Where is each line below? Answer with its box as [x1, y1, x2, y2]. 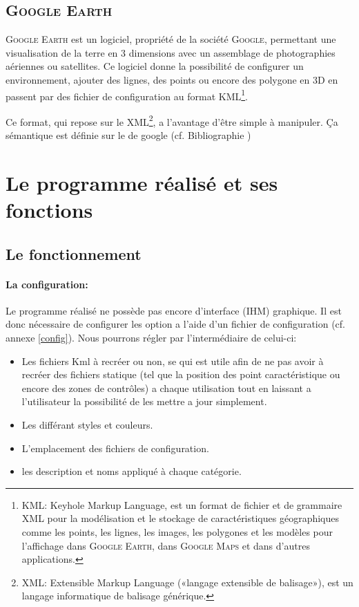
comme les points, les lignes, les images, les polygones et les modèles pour [21, 524, 333, 539]
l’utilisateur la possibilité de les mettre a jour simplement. [21, 394, 267, 409]
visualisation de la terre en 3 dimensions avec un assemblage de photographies [6, 45, 336, 59]
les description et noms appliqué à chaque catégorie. [21, 464, 242, 478]
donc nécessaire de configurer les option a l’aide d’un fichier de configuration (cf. [6, 317, 345, 331]
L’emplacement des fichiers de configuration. [21, 440, 209, 455]
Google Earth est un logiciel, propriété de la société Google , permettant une [6, 32, 336, 46]
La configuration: [6, 277, 88, 291]
